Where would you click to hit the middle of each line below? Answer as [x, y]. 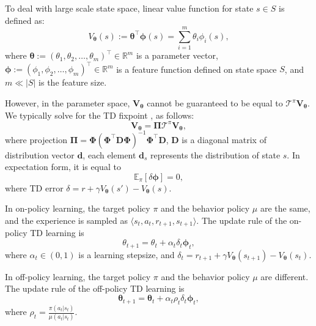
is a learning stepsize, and [127, 254]
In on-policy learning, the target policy [78, 208]
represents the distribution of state [215, 154]
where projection [36, 139]
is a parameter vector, [177, 55]
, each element [109, 154]
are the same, [285, 208]
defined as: [25, 20]
